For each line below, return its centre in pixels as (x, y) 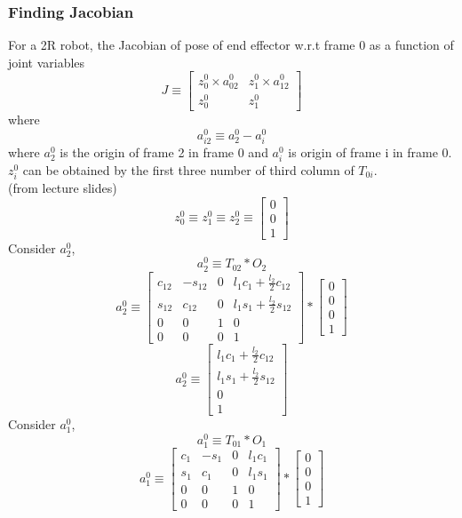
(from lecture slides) (63, 188)
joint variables (47, 62)
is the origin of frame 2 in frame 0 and (164, 151)
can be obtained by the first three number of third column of (188, 169)
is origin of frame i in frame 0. (370, 151)
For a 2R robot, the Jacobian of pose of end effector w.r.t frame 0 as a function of (231, 45)
